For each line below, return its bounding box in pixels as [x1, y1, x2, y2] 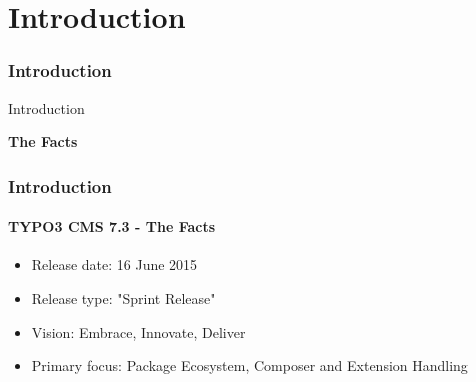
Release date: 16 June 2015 [31, 254, 198, 275]
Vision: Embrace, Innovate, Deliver [31, 321, 246, 342]
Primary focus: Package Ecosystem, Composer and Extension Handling [31, 355, 468, 376]
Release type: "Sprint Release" [31, 288, 216, 309]
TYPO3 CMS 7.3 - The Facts [8, 216, 216, 237]
